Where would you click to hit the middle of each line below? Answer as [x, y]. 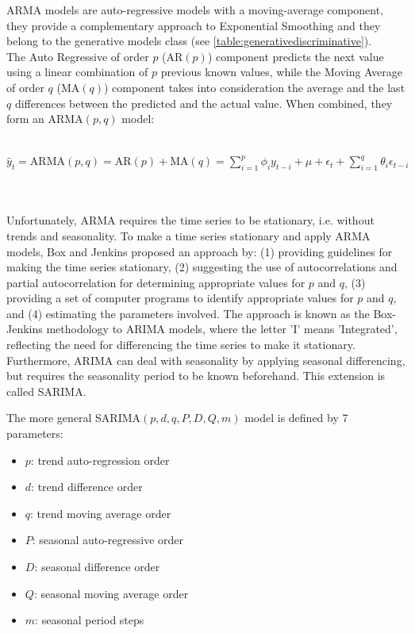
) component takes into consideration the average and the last [255, 87]
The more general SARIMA [74, 418]
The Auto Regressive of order [78, 56]
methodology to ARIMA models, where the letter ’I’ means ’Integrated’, [222, 329]
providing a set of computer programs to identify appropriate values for [180, 298]
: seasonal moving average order [111, 593]
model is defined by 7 [296, 418]
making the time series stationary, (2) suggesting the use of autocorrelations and [202, 267]
